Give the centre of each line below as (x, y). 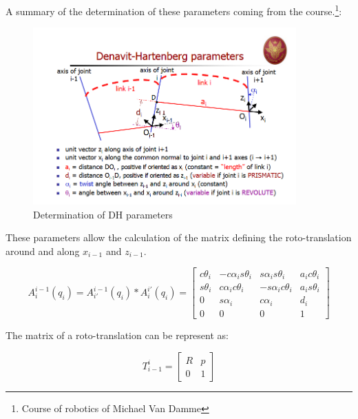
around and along (43, 251)
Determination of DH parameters (103, 214)
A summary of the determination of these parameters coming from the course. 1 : (174, 10)
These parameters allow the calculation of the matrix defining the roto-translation (179, 237)
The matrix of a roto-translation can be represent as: (117, 335)
